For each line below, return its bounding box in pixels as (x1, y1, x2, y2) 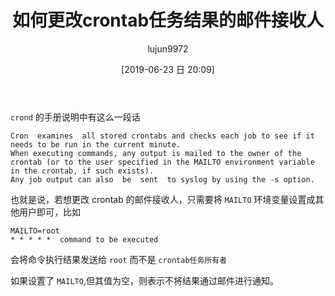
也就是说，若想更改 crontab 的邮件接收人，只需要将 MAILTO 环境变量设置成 (10, 193, 316, 205)
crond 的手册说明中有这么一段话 (10, 111, 141, 123)
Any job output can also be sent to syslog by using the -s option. (10, 174, 315, 185)
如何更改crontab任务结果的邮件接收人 (11, 9, 325, 32)
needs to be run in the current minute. (10, 139, 182, 150)
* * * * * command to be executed (10, 234, 159, 245)
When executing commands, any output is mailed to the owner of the (10, 148, 302, 158)
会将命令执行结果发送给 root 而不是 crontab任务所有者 (10, 253, 228, 265)
